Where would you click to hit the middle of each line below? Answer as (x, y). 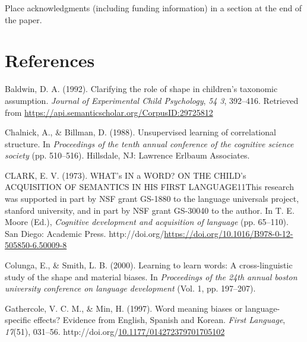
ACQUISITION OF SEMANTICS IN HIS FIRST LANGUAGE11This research (149, 187)
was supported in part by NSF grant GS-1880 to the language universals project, (152, 199)
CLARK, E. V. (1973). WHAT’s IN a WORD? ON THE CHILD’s (126, 175)
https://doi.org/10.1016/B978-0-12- (229, 233)
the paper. (23, 19)
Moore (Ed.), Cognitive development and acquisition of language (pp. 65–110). (147, 222)
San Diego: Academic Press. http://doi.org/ (85, 233)
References (50, 60)
